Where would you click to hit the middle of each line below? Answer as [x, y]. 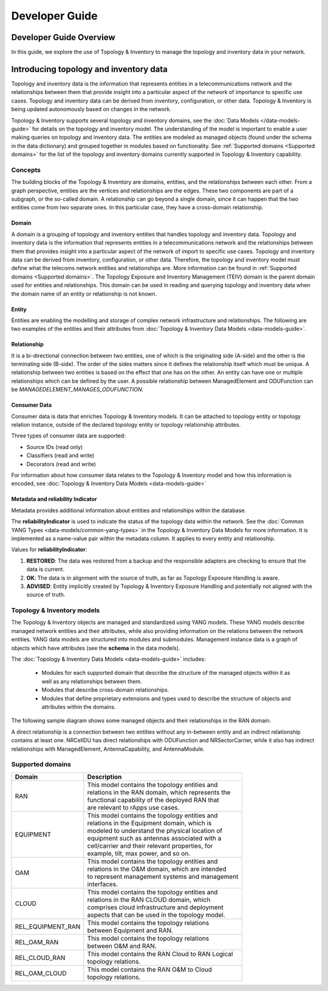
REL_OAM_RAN [37, 942]
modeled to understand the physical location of [155, 830]
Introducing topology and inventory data [90, 69]
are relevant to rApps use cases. [133, 807]
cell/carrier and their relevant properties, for [150, 845]
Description [104, 777]
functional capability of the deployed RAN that [153, 800]
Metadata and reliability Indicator [54, 499]
